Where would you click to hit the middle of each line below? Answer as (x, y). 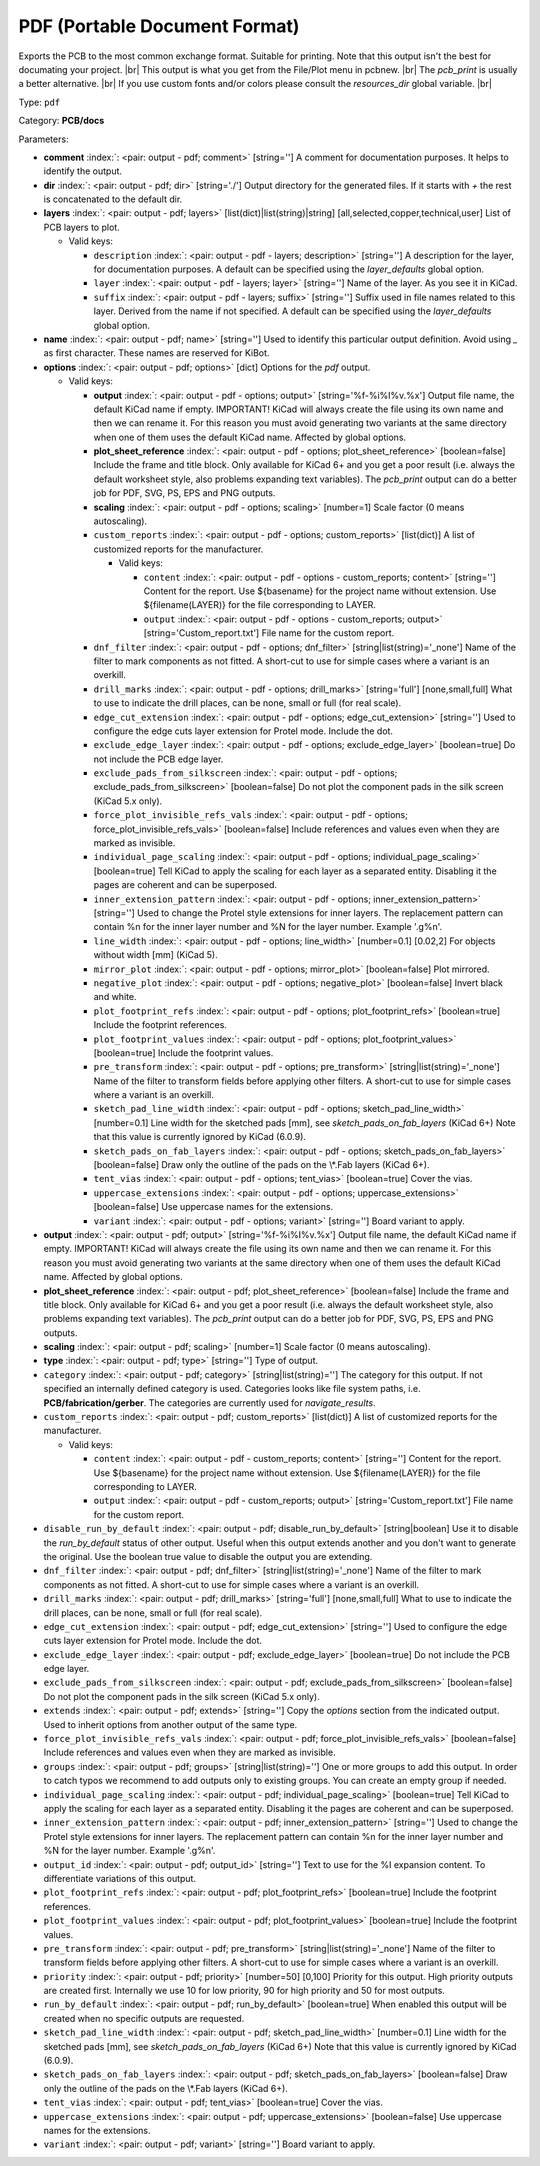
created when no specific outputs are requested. (144, 2018)
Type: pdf (39, 102)
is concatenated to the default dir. (113, 199)
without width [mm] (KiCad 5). (156, 955)
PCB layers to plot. (81, 227)
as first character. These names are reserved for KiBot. (156, 353)
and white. (115, 997)
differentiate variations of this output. (120, 1878)
